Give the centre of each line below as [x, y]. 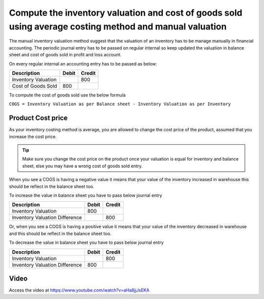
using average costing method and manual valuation [118, 26]
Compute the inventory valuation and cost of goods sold [126, 13]
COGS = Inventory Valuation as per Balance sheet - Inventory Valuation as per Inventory [120, 104]
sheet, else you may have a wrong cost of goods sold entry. [82, 166]
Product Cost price [38, 118]
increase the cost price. [33, 137]
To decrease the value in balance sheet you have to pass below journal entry [86, 243]
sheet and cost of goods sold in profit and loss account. [65, 55]
